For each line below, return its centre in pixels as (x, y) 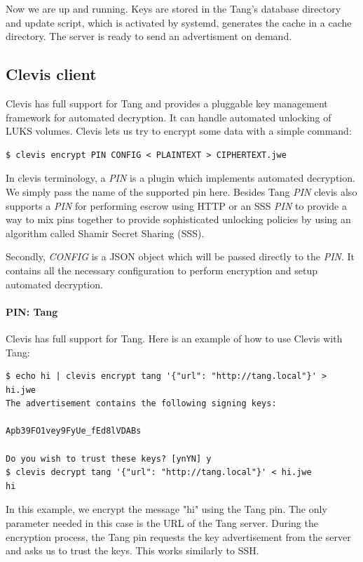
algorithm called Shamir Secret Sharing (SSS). (105, 233)
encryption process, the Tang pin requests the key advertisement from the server (178, 536)
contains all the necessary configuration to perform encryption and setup (162, 270)
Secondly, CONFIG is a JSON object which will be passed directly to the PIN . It (180, 256)
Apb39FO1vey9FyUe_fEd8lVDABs (74, 431)
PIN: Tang (32, 311)
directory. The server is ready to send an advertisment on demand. (149, 36)
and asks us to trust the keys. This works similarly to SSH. (132, 550)
